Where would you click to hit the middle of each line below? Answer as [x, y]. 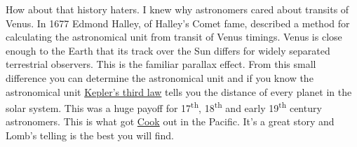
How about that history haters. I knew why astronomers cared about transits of [177, 9]
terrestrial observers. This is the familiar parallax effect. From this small [161, 64]
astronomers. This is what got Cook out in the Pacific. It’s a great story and [170, 121]
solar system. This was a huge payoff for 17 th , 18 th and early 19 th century [164, 107]
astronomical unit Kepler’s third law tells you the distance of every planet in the [179, 91]
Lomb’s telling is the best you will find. [90, 135]
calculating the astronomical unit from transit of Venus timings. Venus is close [174, 37]
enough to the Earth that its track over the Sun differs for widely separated [168, 50]
